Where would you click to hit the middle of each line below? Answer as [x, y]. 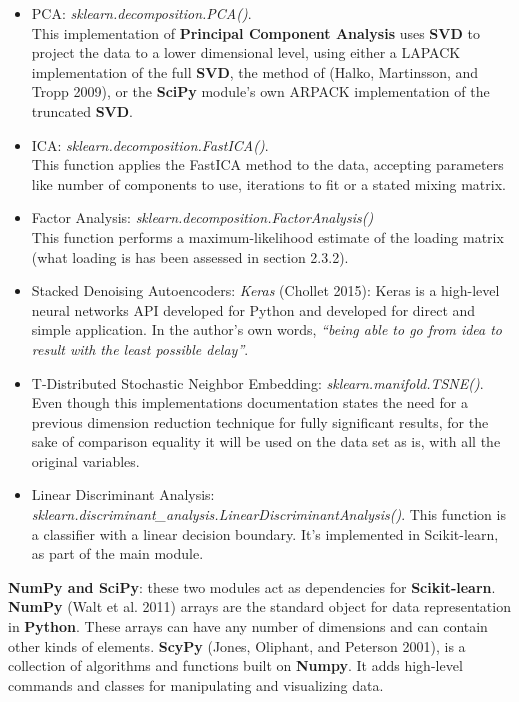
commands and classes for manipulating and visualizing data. [196, 684]
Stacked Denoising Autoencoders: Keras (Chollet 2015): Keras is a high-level [265, 290]
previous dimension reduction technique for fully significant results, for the [260, 421]
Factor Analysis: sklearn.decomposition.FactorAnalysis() [202, 217]
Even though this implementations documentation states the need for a [249, 402]
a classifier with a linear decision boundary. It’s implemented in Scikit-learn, [265, 533]
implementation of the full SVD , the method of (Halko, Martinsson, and [255, 71]
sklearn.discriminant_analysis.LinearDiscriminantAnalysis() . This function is [268, 514]
